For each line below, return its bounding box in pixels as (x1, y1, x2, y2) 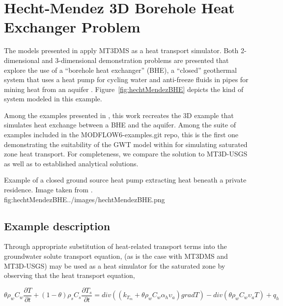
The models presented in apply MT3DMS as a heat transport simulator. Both (4, 45, 239, 56)
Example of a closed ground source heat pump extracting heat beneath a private (4, 175, 247, 185)
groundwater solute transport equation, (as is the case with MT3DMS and (4, 251, 228, 261)
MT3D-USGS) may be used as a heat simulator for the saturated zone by (4, 260, 226, 271)
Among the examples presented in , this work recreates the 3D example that (4, 110, 234, 120)
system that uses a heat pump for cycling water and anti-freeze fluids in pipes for (4, 74, 249, 85)
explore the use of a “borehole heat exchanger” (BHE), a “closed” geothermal (4, 64, 237, 75)
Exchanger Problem (4, 17, 141, 37)
